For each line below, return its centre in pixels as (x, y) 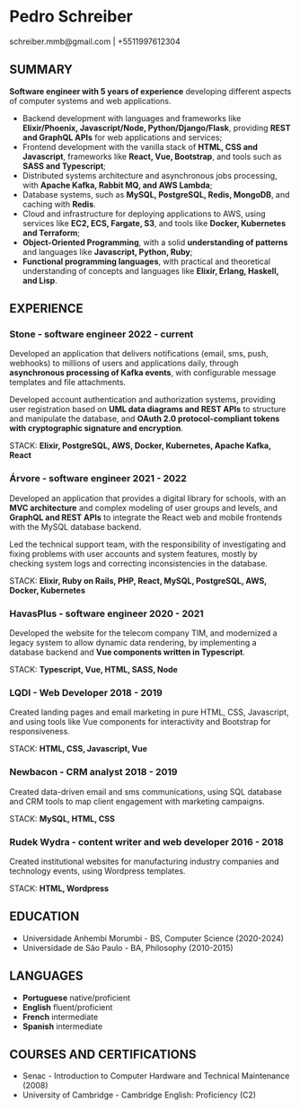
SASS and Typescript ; (64, 166)
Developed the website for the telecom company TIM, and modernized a (143, 633)
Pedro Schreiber (71, 17)
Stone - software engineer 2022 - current (101, 334)
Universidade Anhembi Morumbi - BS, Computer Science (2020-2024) (153, 938)
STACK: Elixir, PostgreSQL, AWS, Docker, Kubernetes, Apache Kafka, (140, 445)
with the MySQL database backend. (75, 526)
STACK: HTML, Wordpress (59, 888)
